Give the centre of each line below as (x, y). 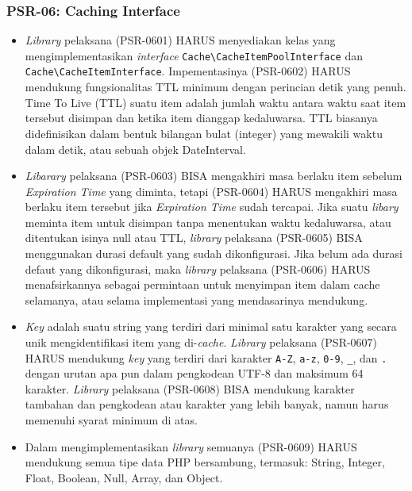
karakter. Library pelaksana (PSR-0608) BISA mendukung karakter (190, 388)
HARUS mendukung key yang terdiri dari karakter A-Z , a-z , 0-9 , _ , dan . (206, 357)
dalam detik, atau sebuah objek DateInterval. (135, 149)
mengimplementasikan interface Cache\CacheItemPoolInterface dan (194, 55)
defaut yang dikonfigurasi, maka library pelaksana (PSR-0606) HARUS (198, 269)
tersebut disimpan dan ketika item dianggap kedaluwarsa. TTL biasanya (201, 118)
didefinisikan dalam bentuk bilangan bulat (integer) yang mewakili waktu (204, 133)
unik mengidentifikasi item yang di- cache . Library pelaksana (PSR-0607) (201, 342)
